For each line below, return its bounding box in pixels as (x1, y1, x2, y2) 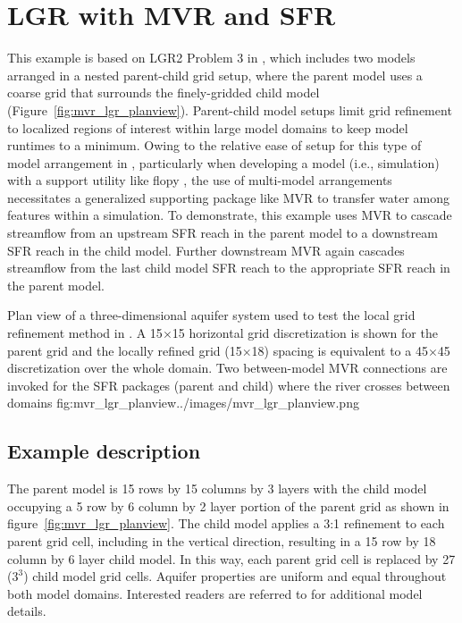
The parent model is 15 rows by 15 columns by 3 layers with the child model (7, 479, 427, 498)
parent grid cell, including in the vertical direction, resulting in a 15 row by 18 (7, 531, 436, 550)
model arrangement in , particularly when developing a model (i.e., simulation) (7, 153, 440, 172)
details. (7, 602, 46, 620)
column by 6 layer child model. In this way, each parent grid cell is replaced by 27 (7, 549, 456, 568)
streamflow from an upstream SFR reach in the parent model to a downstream (7, 223, 438, 242)
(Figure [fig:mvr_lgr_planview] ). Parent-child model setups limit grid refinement (7, 100, 452, 119)
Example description (7, 437, 201, 465)
